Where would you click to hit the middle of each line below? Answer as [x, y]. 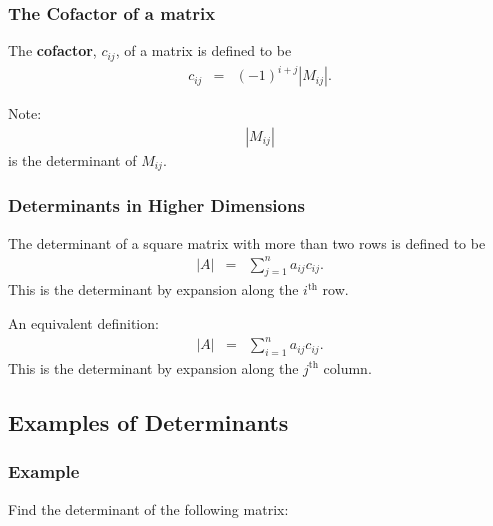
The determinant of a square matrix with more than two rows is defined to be [247, 242]
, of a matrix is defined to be [203, 50]
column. [347, 367]
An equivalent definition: [83, 323]
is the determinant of [72, 159]
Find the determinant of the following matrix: [148, 508]
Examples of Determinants [148, 421]
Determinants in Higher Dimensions [156, 205]
